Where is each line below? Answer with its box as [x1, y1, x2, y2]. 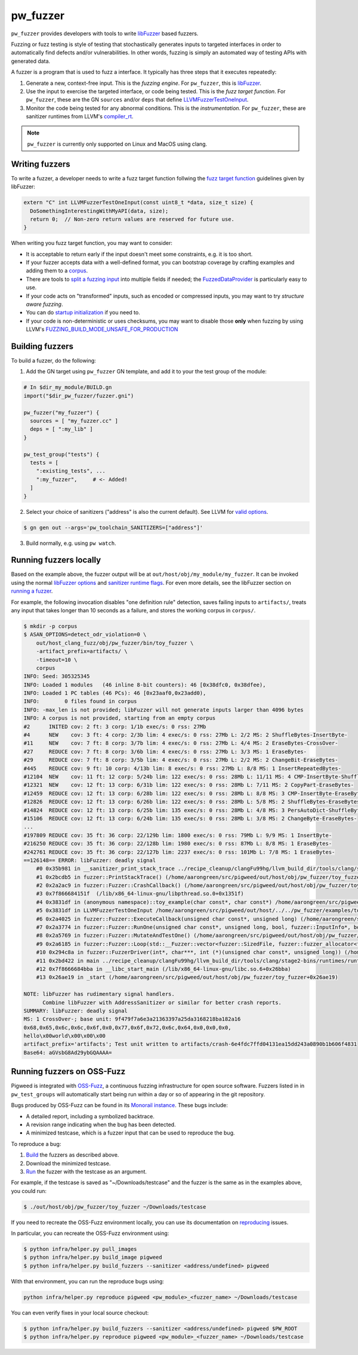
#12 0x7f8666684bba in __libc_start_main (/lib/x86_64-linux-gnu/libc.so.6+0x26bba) [36, 965, 292, 972]
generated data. [11, 57, 51, 65]
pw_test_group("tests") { [23, 451, 100, 458]
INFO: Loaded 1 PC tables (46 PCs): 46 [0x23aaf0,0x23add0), [23, 690, 206, 697]
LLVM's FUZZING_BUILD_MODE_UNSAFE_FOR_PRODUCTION [26, 326, 178, 333]
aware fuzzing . [26, 301, 63, 308]
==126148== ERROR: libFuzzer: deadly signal [23, 857, 156, 863]
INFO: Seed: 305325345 [23, 673, 90, 680]
